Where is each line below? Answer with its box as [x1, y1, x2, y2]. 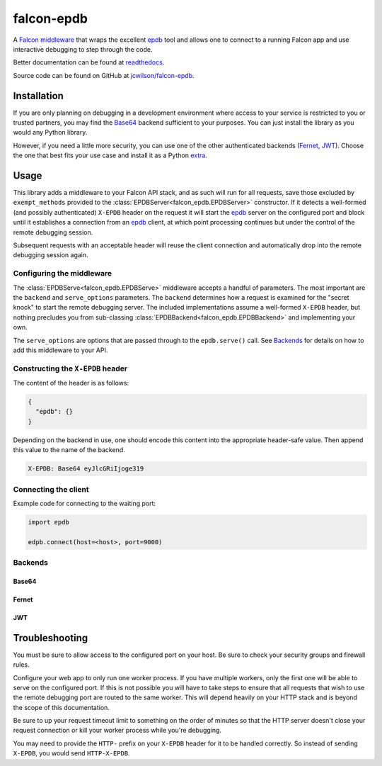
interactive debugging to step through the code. [13, 45, 153, 53]
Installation [13, 89, 64, 102]
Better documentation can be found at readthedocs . [13, 58, 165, 67]
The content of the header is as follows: [13, 379, 129, 388]
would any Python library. [13, 128, 88, 137]
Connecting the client [13, 484, 89, 494]
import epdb [28, 518, 70, 526]
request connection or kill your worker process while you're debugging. [13, 726, 222, 735]
